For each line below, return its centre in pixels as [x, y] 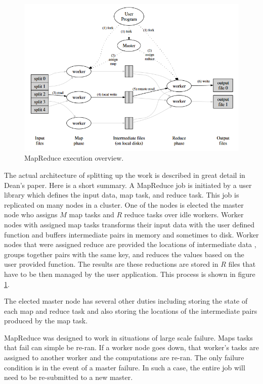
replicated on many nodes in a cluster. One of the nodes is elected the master [124, 204]
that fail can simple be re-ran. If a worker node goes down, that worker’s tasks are [131, 347]
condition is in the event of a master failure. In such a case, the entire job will [125, 367]
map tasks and [92, 214]
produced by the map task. [46, 321]
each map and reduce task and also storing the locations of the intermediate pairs [131, 310]
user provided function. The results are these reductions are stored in [111, 264]
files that [242, 264]
